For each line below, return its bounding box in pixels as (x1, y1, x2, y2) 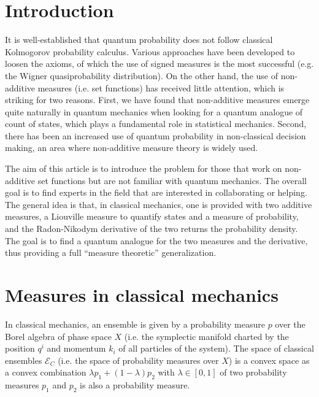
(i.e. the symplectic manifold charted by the (124, 330, 289, 342)
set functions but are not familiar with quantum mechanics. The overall (37, 174, 307, 187)
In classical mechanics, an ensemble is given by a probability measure (5, 317, 265, 330)
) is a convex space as (228, 353, 310, 366)
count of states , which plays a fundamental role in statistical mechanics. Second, (5, 117, 307, 130)
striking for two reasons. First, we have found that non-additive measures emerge (5, 93, 310, 106)
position (5, 342, 35, 355)
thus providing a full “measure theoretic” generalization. (5, 246, 217, 259)
